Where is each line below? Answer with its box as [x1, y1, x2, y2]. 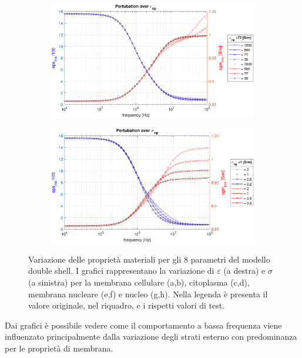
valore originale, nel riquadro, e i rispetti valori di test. [28, 299, 225, 311]
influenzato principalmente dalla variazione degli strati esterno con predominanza [5, 330, 297, 343]
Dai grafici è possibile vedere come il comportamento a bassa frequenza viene [5, 319, 282, 331]
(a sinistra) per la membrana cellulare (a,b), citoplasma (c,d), [28, 276, 250, 289]
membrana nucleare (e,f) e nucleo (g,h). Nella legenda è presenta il [28, 287, 268, 300]
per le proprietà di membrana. [5, 342, 113, 354]
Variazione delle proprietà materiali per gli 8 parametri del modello [28, 253, 270, 265]
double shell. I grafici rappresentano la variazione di [28, 264, 214, 277]
